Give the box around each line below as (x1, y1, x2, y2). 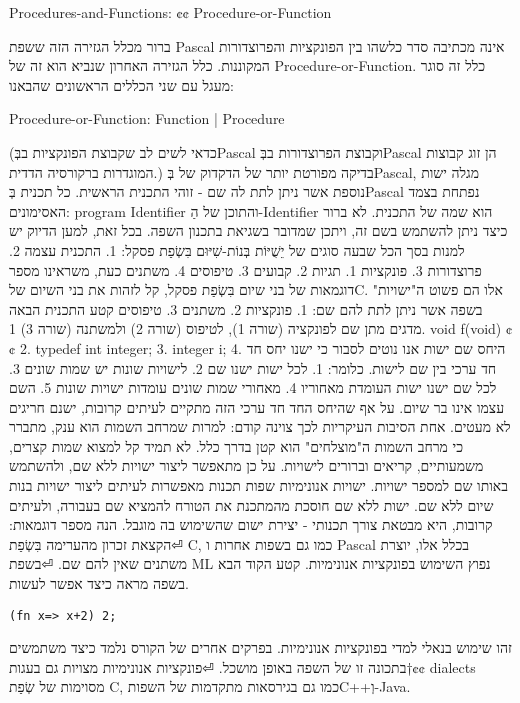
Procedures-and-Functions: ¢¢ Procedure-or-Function (9, 2, 332, 22)
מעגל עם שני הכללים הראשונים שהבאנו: (9, 74, 234, 95)
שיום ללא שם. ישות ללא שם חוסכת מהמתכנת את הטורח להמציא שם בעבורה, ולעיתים (9, 494, 494, 515)
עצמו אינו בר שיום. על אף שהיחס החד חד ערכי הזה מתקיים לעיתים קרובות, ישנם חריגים (9, 396, 505, 417)
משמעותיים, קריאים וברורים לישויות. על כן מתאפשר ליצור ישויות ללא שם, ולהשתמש (9, 455, 484, 476)
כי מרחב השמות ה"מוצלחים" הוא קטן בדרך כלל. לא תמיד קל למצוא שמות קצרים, (9, 435, 464, 456)
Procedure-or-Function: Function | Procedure (9, 108, 285, 129)
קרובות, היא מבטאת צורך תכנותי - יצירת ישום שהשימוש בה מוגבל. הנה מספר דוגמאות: (9, 514, 493, 535)
